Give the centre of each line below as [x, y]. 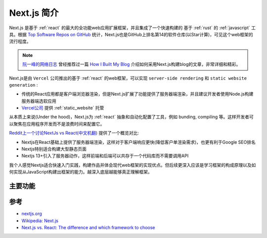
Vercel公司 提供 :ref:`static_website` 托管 [63, 108]
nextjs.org [32, 214]
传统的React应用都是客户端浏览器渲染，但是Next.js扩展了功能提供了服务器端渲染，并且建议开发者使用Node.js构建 [137, 94]
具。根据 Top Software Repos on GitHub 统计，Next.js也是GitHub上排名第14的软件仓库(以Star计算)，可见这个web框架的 [131, 34]
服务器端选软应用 [39, 101]
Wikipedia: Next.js [40, 221]
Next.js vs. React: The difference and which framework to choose [88, 227]
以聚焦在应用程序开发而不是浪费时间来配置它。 [57, 124]
